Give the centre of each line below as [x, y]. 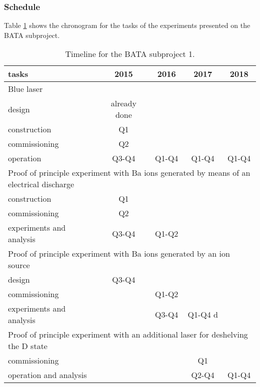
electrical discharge [41, 184]
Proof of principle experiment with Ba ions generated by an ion [119, 254]
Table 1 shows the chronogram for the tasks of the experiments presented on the [127, 25]
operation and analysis [47, 375]
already [123, 103]
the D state [28, 346]
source [19, 265]
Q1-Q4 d [203, 314]
